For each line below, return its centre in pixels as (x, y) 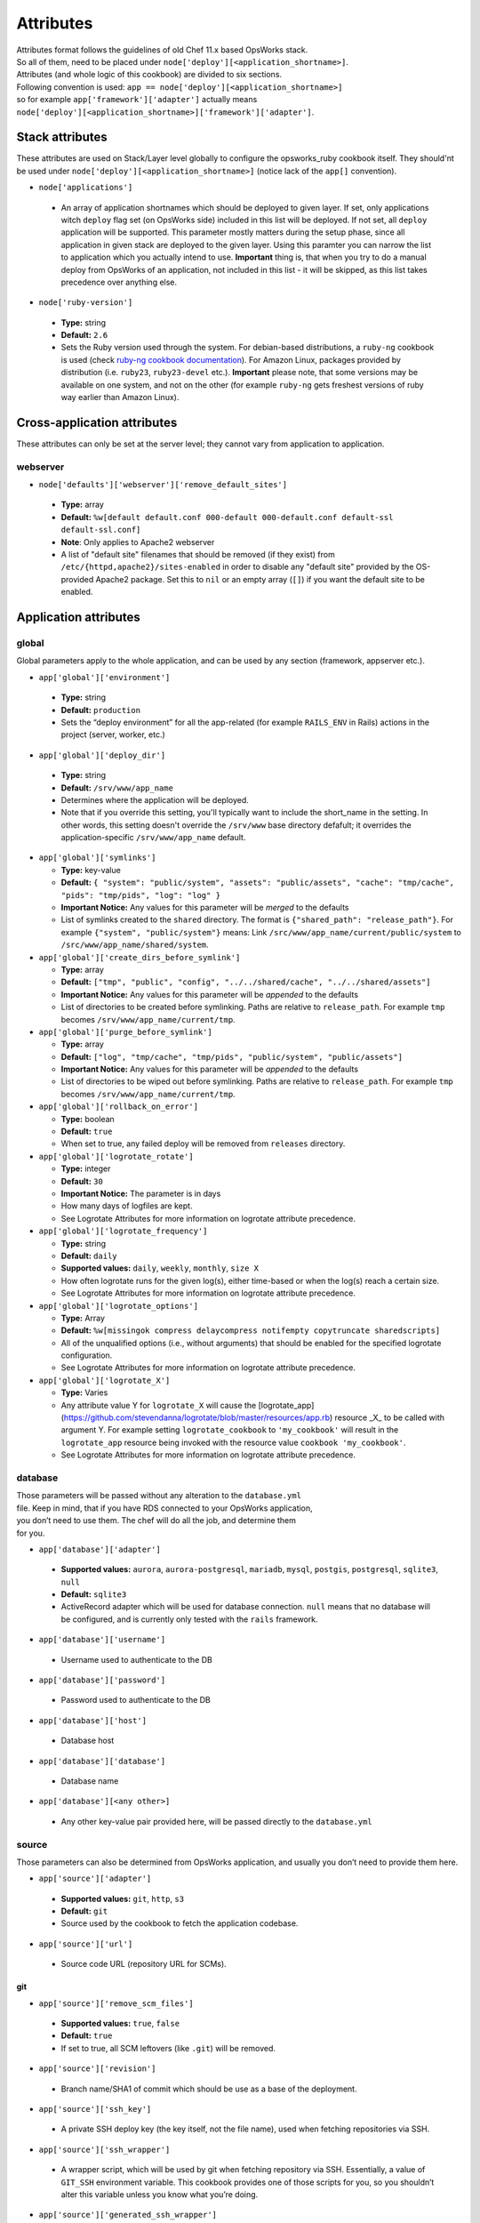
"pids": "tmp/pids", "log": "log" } (141, 895)
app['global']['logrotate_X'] (104, 1380)
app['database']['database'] (102, 1761)
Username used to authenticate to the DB (137, 1659)
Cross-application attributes (97, 422)
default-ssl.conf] (101, 530)
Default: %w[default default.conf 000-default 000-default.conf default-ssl (227, 517)
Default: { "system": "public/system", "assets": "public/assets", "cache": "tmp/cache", (258, 883)
